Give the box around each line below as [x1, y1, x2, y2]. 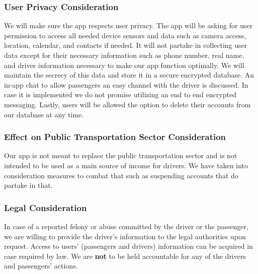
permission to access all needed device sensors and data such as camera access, [4, 30, 246, 40]
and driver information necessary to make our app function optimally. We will [4, 59, 244, 70]
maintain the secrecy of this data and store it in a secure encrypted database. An [4, 70, 254, 80]
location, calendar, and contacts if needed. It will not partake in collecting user [4, 40, 247, 50]
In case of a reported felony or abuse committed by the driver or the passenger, [4, 221, 248, 231]
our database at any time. [4, 109, 84, 119]
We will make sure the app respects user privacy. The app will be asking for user [4, 20, 253, 31]
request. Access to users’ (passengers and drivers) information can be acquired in [4, 241, 253, 251]
